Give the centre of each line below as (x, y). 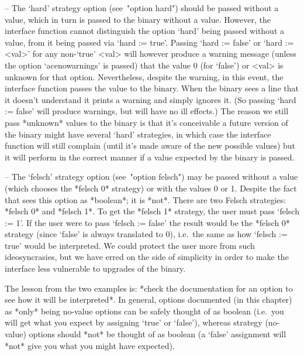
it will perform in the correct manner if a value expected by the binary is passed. (150, 157)
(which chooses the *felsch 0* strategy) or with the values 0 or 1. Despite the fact (151, 188)
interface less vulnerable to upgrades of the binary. (95, 268)
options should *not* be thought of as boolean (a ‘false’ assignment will (158, 334)
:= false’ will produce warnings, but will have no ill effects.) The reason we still (147, 111)
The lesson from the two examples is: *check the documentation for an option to (149, 288)
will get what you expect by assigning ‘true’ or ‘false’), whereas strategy (134, 322)
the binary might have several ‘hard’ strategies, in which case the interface (138, 134)
